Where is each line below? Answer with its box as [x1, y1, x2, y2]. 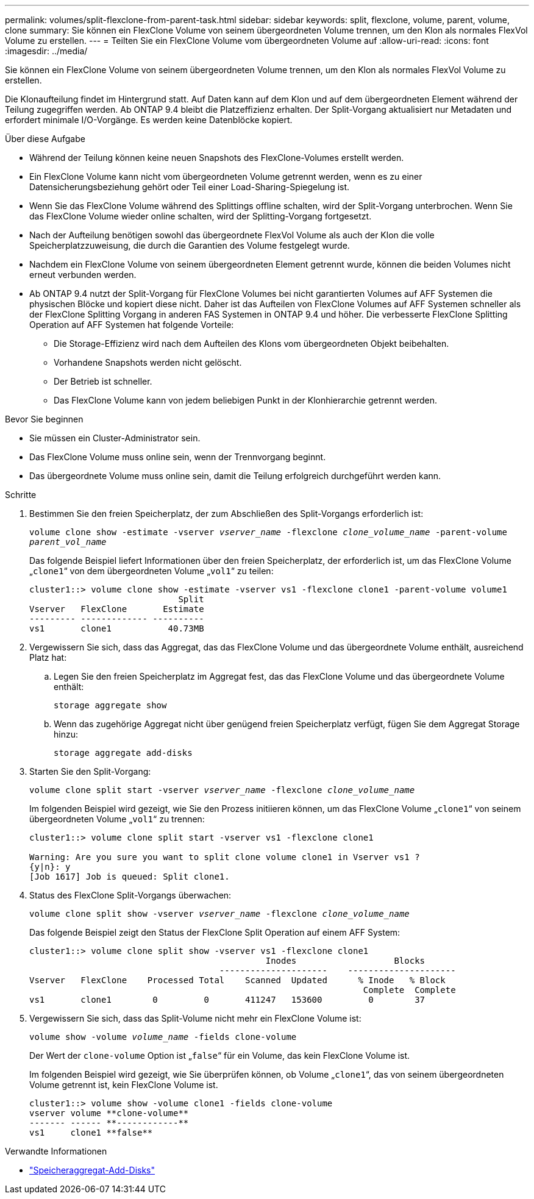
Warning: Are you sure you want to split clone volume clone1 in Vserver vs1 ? [29, 852, 420, 862]
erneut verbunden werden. [29, 269, 137, 280]
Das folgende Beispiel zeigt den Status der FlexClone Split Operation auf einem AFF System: [29, 927, 400, 937]
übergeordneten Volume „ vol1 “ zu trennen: [29, 814, 205, 824]
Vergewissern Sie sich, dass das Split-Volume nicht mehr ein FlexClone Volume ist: [29, 1013, 361, 1023]
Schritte [5, 489, 37, 500]
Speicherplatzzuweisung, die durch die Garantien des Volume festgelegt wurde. [29, 240, 350, 251]
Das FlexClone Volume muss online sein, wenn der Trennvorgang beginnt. [29, 452, 326, 462]
